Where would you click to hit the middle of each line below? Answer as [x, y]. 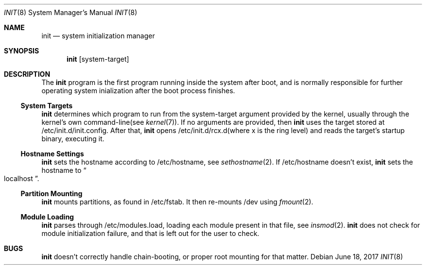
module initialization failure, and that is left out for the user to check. [151, 233]
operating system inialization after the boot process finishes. [138, 91]
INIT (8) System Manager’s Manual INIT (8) [71, 12]
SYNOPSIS [22, 51]
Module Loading [47, 217]
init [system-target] [98, 59]
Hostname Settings [52, 154]
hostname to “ [64, 170]
